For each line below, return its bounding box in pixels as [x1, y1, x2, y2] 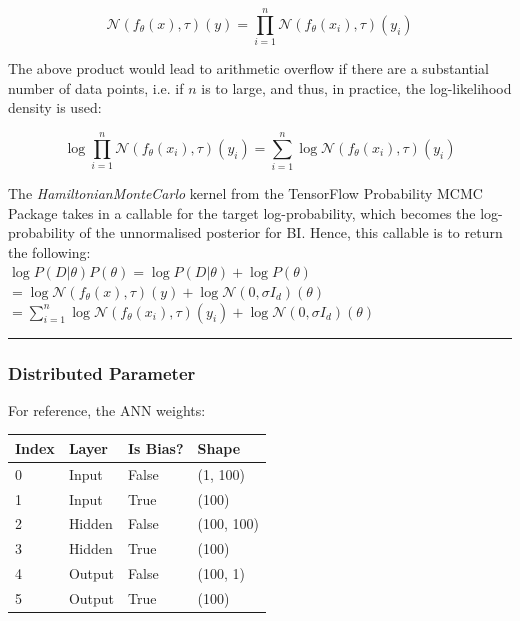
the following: [8, 241, 91, 262]
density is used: [8, 97, 102, 118]
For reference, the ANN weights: [8, 399, 206, 420]
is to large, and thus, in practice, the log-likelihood [201, 77, 512, 98]
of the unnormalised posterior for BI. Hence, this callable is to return [79, 222, 503, 243]
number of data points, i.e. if [8, 77, 184, 98]
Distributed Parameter [8, 360, 196, 385]
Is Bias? [128, 437, 184, 458]
